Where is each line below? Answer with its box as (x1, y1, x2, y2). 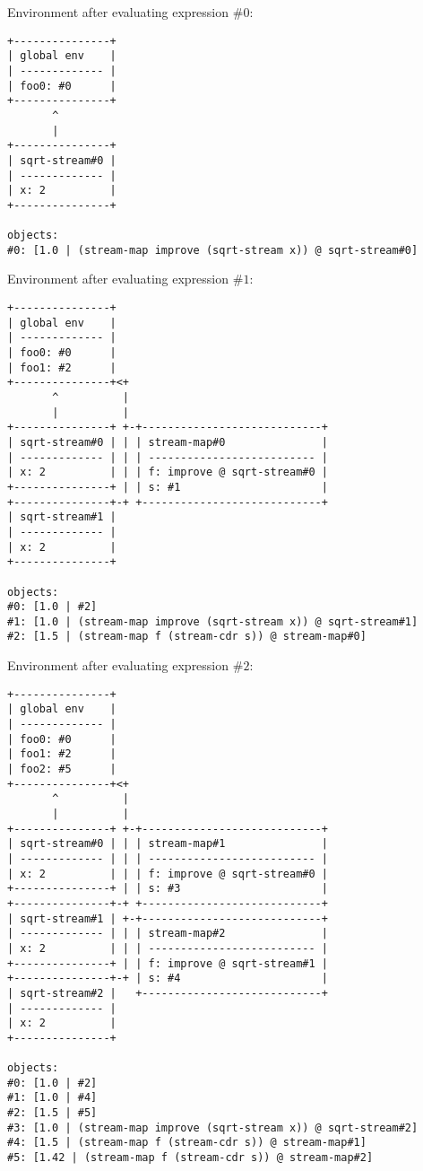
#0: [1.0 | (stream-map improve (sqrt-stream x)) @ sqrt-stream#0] (7, 243, 419, 257)
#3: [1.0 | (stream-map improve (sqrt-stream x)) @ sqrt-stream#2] (7, 1121, 419, 1134)
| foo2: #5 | (7, 763, 117, 775)
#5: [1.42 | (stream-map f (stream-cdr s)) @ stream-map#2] (7, 1151, 374, 1165)
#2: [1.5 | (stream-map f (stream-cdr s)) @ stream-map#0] (7, 630, 367, 643)
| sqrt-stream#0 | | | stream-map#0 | (7, 435, 328, 449)
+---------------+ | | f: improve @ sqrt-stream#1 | (7, 957, 328, 970)
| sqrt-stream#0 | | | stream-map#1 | (7, 837, 328, 851)
